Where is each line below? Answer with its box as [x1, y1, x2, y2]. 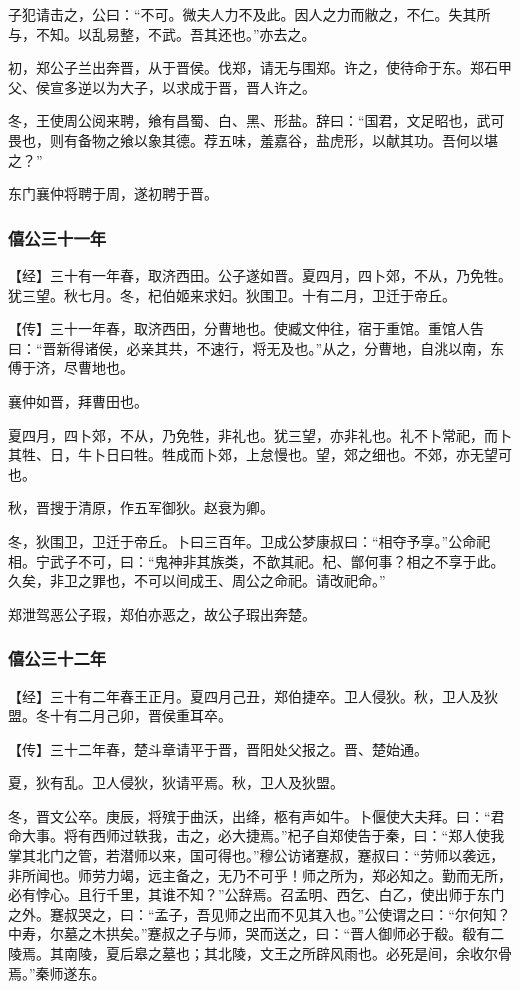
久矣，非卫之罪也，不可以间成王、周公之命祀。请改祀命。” [8, 570, 386, 591]
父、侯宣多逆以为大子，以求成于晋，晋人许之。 [8, 76, 316, 97]
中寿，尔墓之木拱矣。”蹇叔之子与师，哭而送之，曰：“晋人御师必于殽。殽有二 [8, 923, 505, 944]
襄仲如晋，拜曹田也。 [8, 390, 148, 411]
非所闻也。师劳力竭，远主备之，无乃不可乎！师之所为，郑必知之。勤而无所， [8, 864, 512, 885]
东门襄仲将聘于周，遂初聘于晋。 [8, 183, 218, 204]
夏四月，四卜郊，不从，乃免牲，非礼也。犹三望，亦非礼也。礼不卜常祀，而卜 [8, 424, 512, 445]
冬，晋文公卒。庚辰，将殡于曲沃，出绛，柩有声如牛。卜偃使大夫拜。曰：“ [8, 805, 491, 826]
